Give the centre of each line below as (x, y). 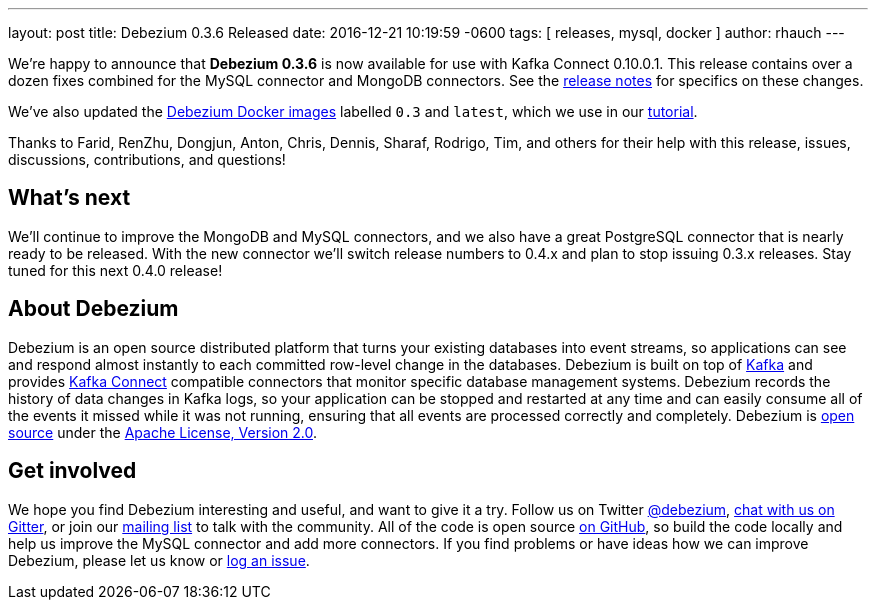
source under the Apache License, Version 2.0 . (163, 432)
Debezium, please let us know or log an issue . (159, 560)
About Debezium (93, 309)
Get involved (72, 471)
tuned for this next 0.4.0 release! (115, 270)
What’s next (69, 198)
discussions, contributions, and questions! (147, 159)
